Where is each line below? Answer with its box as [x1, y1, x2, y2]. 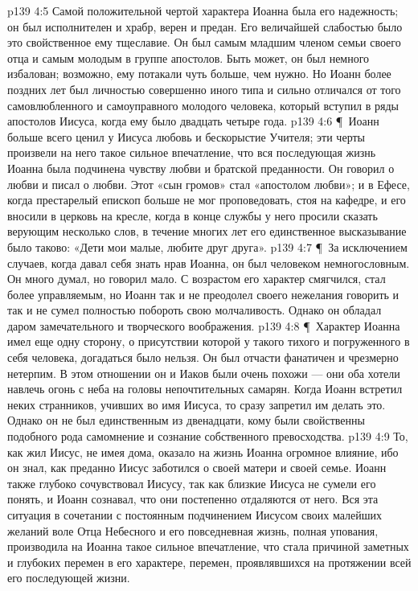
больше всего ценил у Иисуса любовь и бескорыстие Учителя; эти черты [7, 128, 365, 145]
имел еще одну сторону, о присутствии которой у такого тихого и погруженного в [7, 333, 410, 350]
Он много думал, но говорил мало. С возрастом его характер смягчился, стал [7, 270, 386, 287]
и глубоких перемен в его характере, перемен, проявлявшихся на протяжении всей [7, 553, 412, 570]
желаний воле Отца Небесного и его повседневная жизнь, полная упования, [7, 522, 379, 539]
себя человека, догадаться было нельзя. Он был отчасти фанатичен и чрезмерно [7, 349, 399, 366]
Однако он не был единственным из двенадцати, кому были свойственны [7, 412, 365, 429]
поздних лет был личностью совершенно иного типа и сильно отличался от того [7, 80, 401, 97]
